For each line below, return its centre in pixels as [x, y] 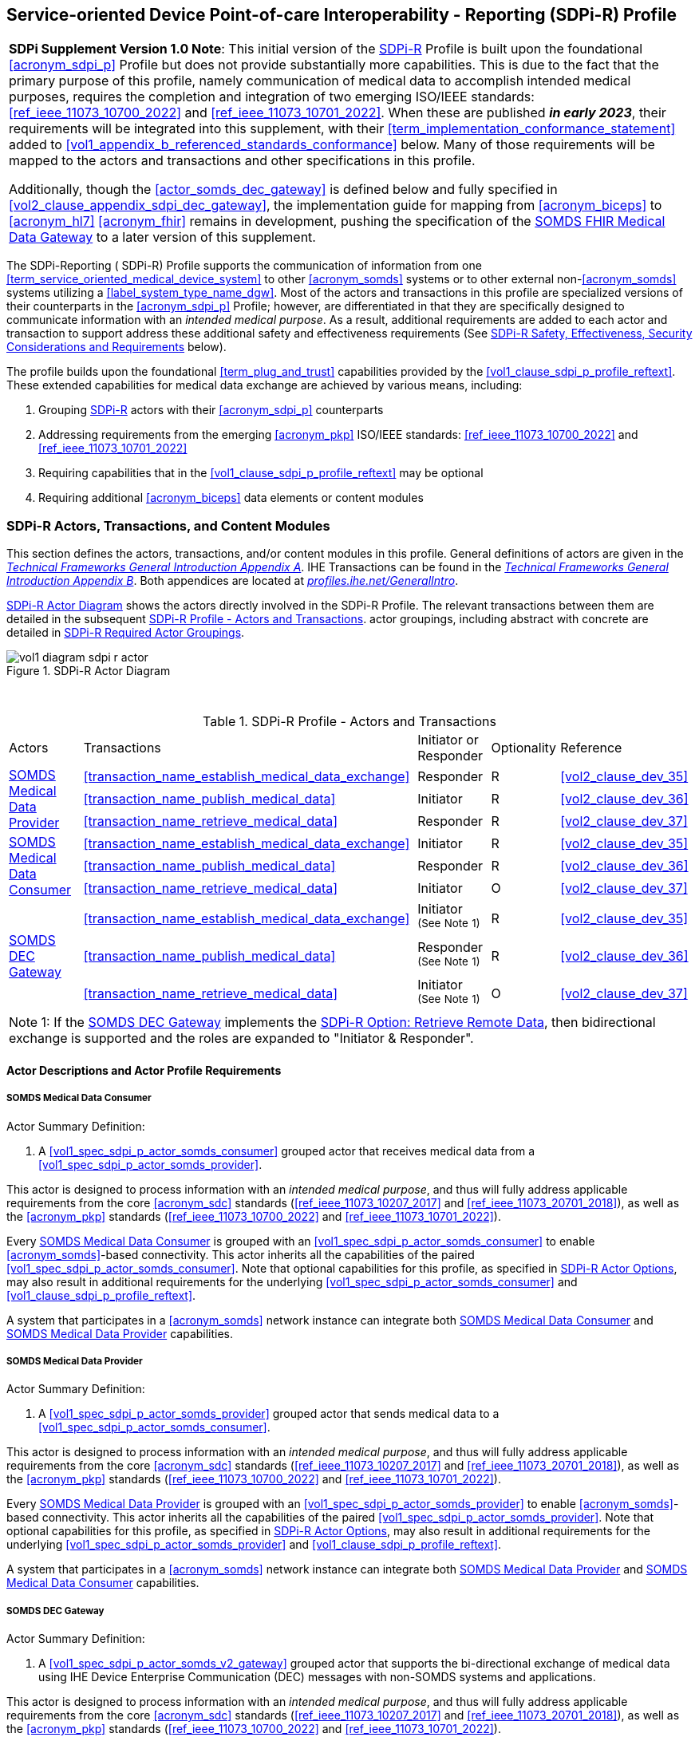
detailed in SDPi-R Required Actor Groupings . [126, 633]
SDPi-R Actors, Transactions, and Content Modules [168, 525]
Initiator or [448, 740]
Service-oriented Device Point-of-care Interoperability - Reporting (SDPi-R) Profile [342, 15]
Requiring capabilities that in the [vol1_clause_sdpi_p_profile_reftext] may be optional [261, 473]
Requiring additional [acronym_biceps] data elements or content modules [231, 498]
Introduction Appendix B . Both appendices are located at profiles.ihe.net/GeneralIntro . [233, 581]
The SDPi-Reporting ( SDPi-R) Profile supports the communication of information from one [244, 266]
